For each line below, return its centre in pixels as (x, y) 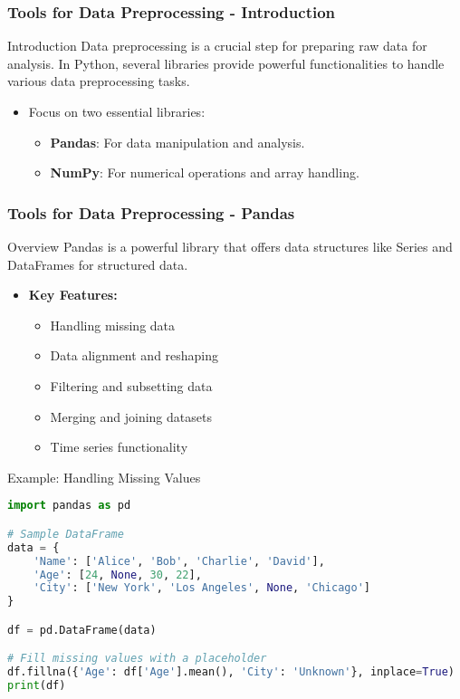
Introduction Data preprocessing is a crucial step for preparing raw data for (217, 46)
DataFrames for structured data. (98, 264)
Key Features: (73, 295)
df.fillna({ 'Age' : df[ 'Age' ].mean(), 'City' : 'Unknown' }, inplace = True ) (231, 672)
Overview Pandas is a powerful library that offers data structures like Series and (230, 246)
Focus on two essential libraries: (117, 111)
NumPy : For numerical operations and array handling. (205, 172)
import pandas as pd (69, 506)
